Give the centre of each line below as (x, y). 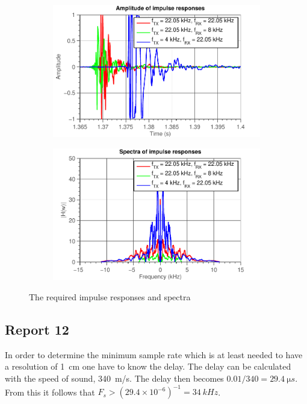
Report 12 (37, 329)
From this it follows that (50, 392)
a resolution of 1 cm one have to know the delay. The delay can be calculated (148, 366)
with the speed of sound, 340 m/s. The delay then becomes (114, 378)
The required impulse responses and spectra (110, 297)
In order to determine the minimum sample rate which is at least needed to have (154, 354)
